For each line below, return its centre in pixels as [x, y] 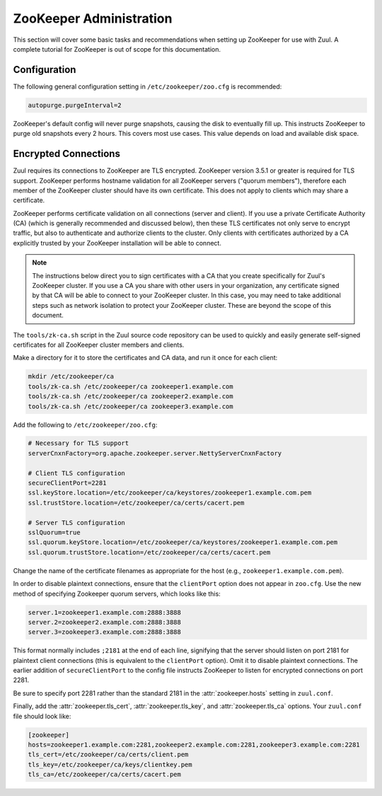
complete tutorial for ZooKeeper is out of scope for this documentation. [117, 49]
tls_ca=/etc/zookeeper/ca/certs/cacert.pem [105, 774]
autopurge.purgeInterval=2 [75, 105]
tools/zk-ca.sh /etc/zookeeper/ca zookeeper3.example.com [131, 406]
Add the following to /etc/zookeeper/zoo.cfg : [85, 425]
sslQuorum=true [54, 532]
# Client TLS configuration [76, 473]
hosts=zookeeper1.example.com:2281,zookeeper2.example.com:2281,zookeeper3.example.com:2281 [194, 745]
